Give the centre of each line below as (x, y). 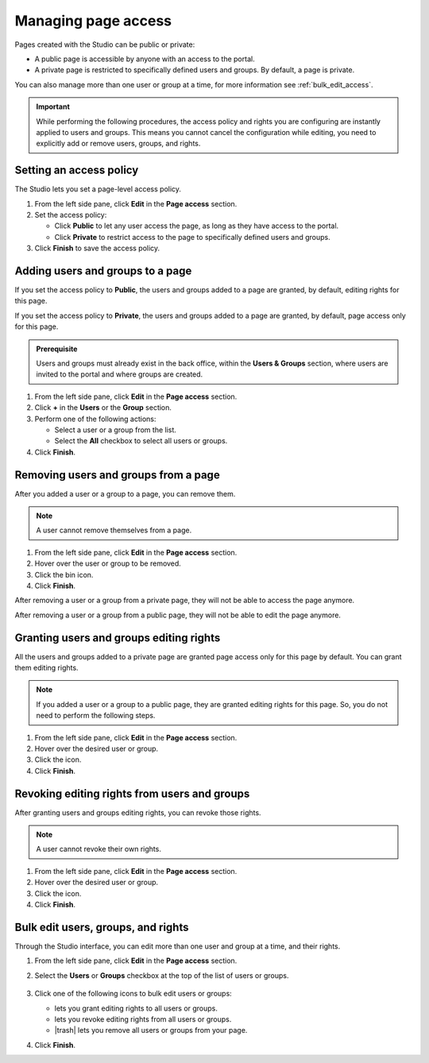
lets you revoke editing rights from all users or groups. (143, 1019)
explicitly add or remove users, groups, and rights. (118, 144)
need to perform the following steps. (96, 716)
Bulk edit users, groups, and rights (102, 927)
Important (53, 106)
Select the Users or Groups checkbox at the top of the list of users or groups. (162, 975)
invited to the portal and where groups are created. (120, 374)
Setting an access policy (77, 170)
